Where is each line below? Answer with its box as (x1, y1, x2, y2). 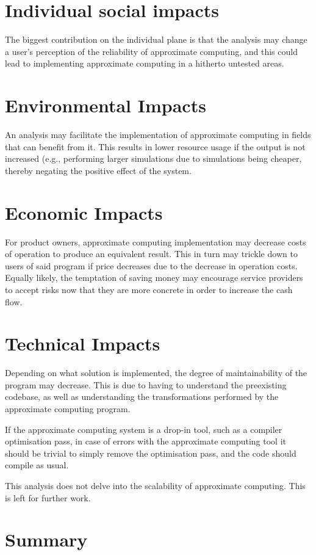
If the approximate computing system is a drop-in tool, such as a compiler (5, 423, 282, 435)
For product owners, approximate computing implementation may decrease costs (5, 235, 306, 248)
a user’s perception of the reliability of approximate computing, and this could (5, 45, 298, 57)
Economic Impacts (5, 200, 163, 225)
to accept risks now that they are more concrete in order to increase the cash (5, 283, 293, 296)
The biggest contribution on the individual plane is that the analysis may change (5, 33, 307, 46)
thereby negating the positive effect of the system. (5, 164, 192, 176)
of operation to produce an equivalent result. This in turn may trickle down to (5, 247, 298, 260)
